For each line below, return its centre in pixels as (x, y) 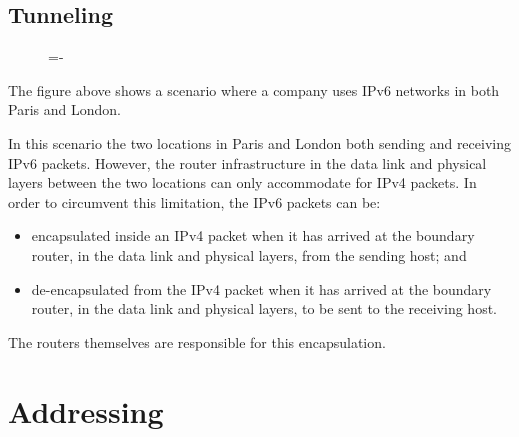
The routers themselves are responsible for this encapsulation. (197, 341)
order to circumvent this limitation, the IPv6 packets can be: (194, 201)
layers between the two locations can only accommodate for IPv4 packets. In (242, 182)
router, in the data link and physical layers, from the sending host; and (249, 254)
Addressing (86, 410)
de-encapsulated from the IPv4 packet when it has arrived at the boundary (261, 288)
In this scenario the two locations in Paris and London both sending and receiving (259, 142)
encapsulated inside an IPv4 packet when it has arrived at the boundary (253, 235)
